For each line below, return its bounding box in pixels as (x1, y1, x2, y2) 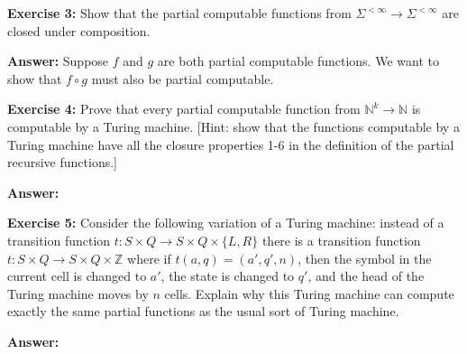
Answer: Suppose (7, 51, 109, 70)
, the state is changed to (160, 266, 295, 285)
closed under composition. (7, 21, 151, 40)
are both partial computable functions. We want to (157, 51, 439, 70)
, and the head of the (307, 266, 425, 285)
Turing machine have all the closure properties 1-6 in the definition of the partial (7, 135, 454, 154)
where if (127, 248, 171, 267)
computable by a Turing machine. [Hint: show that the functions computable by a (7, 116, 460, 135)
